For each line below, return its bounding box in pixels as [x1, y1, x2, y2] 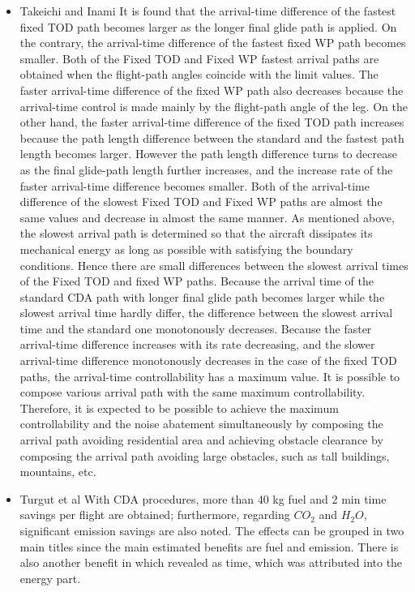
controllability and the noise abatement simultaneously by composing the [19, 415, 383, 432]
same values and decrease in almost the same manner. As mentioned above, [19, 208, 395, 225]
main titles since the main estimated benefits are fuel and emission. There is [19, 538, 399, 555]
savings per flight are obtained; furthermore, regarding [19, 506, 290, 523]
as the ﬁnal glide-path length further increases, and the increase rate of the [19, 161, 393, 178]
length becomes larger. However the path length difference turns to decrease [19, 145, 397, 162]
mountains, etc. [19, 463, 96, 480]
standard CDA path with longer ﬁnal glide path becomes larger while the [19, 288, 385, 305]
